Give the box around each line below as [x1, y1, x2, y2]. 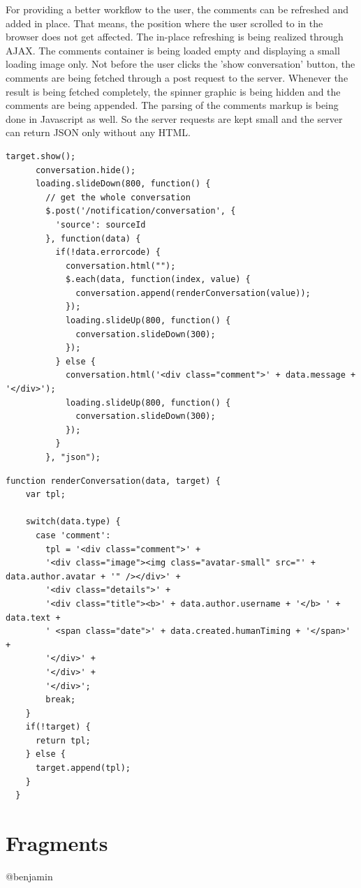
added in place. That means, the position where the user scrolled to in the [6, 15, 323, 30]
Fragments [6, 829, 108, 857]
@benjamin [6, 868, 53, 883]
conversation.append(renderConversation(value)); [75, 288, 311, 298]
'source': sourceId [55, 219, 146, 230]
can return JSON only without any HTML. [6, 125, 191, 140]
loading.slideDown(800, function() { [35, 179, 211, 189]
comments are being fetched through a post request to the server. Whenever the [6, 70, 348, 84]
